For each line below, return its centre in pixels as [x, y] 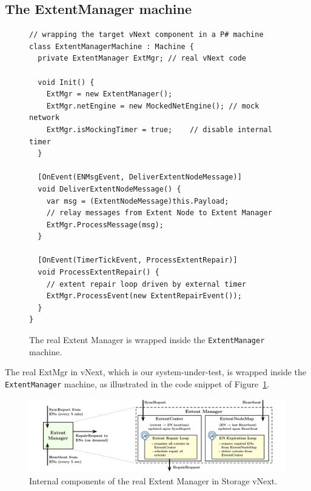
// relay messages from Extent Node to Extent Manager [159, 213]
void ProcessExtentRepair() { [99, 272]
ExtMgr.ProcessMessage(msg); [105, 225]
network [45, 118]
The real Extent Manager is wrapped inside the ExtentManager [147, 340]
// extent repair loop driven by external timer [146, 284]
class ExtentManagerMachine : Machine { [112, 46]
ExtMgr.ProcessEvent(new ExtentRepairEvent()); [144, 296]
